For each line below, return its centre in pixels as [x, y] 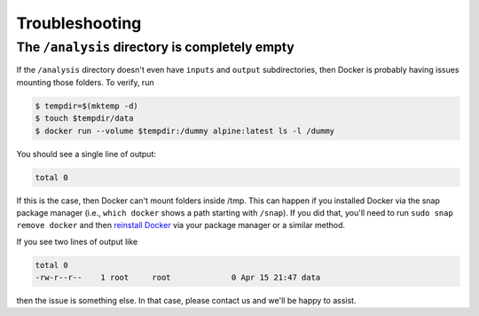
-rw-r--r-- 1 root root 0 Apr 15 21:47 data [178, 278]
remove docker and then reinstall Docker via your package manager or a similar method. [181, 225]
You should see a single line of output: [86, 154]
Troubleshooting [79, 23]
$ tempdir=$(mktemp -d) [87, 106]
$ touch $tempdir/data [84, 118]
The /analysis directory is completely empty [155, 47]
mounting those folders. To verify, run [85, 82]
